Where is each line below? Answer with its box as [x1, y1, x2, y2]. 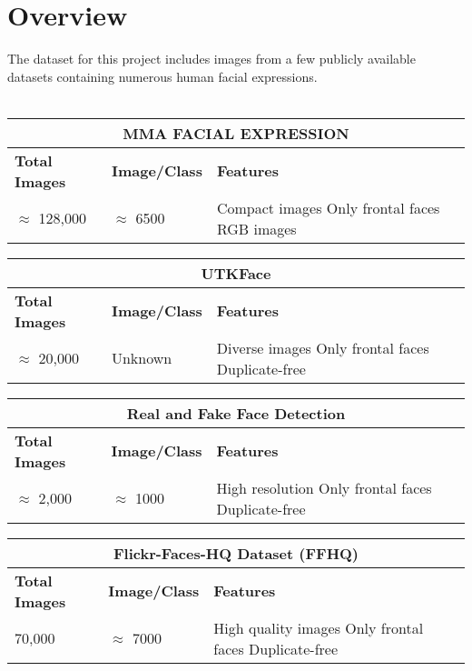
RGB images [216, 217, 297, 239]
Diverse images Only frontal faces [216, 336, 429, 358]
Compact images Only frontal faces [216, 196, 440, 218]
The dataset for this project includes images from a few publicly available [7, 49, 416, 68]
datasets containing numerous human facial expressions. [7, 66, 318, 85]
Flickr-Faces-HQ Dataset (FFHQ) [113, 542, 359, 564]
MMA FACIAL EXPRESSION [123, 122, 349, 144]
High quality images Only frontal [213, 616, 424, 638]
